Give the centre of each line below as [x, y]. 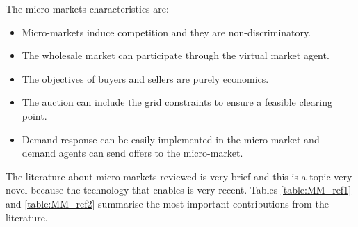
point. [34, 115]
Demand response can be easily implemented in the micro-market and [171, 139]
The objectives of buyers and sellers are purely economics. [145, 78]
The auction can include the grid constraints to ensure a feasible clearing [177, 102]
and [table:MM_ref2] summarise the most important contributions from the [167, 203]
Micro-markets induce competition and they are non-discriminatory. [166, 32]
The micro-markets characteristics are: [87, 8]
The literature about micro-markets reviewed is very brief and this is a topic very [179, 176]
